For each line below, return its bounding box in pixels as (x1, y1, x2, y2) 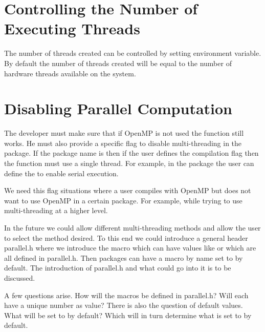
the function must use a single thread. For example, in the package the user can (4, 158, 254, 168)
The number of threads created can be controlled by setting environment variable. (4, 48, 261, 58)
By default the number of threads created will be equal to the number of (4, 57, 232, 68)
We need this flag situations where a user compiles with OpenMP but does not (4, 185, 251, 196)
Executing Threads (4, 18, 140, 39)
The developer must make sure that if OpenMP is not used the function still (4, 128, 244, 138)
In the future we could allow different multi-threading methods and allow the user (4, 222, 261, 233)
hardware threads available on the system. (4, 68, 136, 78)
